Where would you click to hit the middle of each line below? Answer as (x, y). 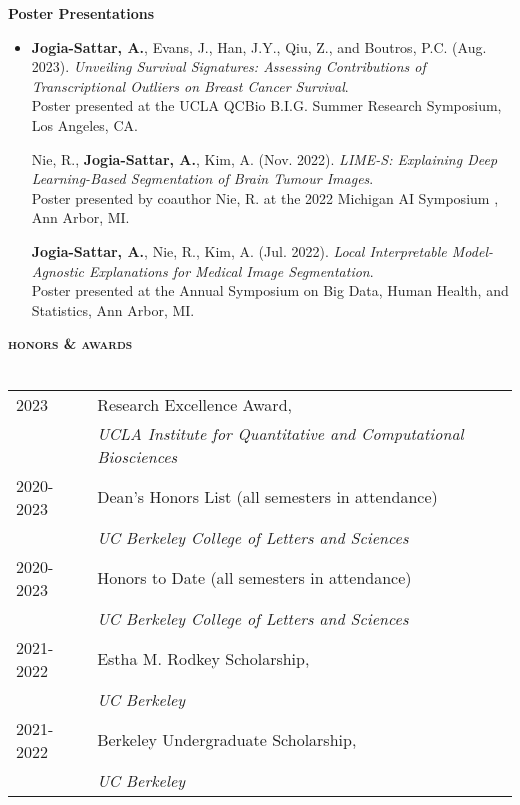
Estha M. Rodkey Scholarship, (203, 658)
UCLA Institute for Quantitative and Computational (280, 433)
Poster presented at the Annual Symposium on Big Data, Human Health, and (270, 290)
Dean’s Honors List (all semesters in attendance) (267, 496)
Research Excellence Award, (194, 404)
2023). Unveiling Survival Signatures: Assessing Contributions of (228, 66)
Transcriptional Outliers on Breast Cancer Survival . (190, 85)
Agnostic (58, 270)
